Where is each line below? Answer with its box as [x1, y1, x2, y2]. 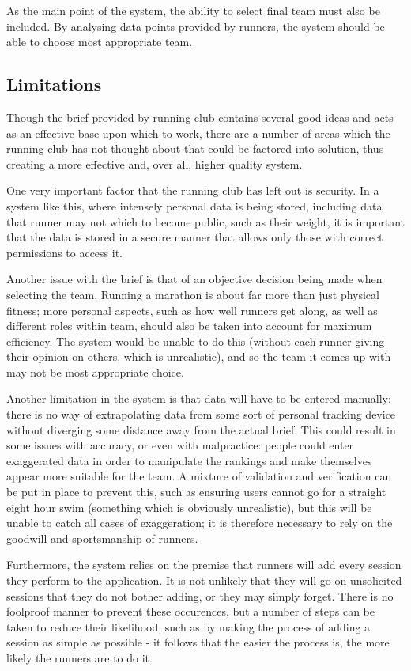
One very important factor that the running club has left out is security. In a [6, 182, 379, 199]
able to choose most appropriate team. [6, 33, 193, 50]
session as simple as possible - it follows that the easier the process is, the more [6, 634, 390, 650]
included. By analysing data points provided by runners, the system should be [6, 17, 385, 34]
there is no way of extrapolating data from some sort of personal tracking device [6, 406, 396, 423]
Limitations [6, 72, 102, 97]
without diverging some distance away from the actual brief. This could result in [6, 421, 396, 438]
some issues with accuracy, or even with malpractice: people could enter [6, 437, 354, 453]
